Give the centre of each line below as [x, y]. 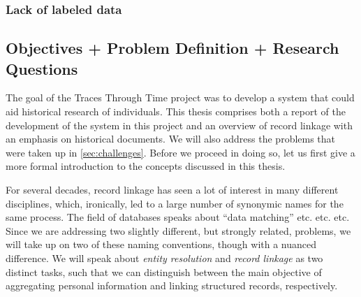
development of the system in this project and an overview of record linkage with [179, 125]
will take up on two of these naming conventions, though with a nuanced [161, 244]
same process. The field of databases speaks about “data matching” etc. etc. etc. [178, 217]
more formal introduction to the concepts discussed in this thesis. [146, 166]
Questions [42, 68]
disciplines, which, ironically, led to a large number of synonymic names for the [175, 203]
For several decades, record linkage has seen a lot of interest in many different [172, 189]
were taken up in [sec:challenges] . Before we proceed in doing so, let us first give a [180, 152]
